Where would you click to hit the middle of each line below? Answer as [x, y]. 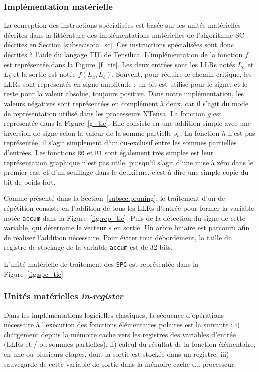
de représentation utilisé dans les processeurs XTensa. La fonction [105, 113]
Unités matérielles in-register [64, 296]
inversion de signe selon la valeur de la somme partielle [88, 132]
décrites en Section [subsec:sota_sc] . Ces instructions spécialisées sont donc [119, 45]
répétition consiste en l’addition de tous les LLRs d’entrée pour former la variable [129, 208]
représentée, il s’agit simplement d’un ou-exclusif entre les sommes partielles [120, 142]
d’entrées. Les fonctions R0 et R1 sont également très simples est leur [109, 152]
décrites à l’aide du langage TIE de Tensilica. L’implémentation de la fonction [123, 54]
